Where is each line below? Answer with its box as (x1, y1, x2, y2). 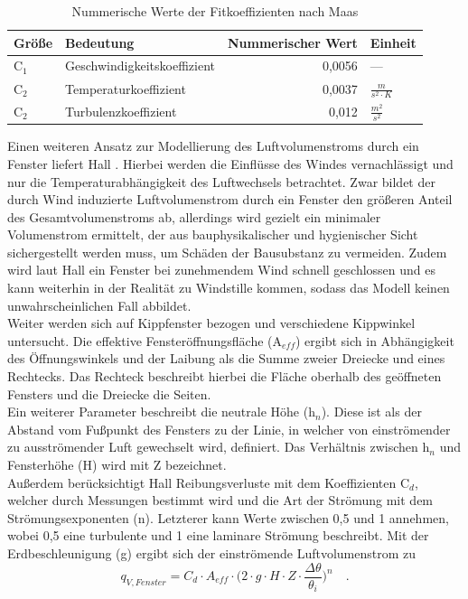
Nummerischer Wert (227, 33, 358, 51)
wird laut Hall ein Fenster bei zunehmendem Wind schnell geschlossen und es (7, 260, 435, 279)
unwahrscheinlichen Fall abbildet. (7, 295, 192, 314)
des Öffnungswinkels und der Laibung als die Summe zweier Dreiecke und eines (7, 349, 445, 368)
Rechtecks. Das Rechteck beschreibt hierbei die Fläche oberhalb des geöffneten (7, 367, 442, 386)
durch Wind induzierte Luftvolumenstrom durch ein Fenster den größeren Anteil (7, 190, 453, 209)
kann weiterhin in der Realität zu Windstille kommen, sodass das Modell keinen (7, 278, 450, 297)
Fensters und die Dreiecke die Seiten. (7, 384, 211, 403)
